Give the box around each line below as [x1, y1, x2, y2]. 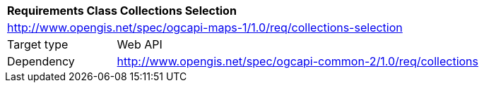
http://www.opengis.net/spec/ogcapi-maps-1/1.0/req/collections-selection [7, 20, 403, 34]
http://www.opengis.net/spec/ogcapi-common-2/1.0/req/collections [117, 54, 478, 68]
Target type [7, 37, 69, 51]
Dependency [7, 54, 75, 68]
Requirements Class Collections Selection [7, 4, 237, 18]
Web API [117, 37, 163, 51]
